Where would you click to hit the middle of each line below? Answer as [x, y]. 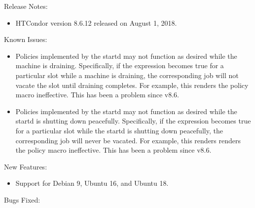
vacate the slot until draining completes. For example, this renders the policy [132, 85]
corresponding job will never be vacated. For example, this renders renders [128, 140]
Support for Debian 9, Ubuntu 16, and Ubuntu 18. [92, 183]
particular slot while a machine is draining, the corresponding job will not [127, 75]
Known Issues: [26, 39]
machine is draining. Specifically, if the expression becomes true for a [120, 65]
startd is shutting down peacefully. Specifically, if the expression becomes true [133, 121]
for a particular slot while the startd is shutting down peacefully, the [119, 130]
